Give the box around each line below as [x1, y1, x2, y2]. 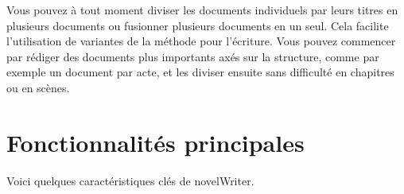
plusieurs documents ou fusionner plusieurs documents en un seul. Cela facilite [6, 17, 389, 33]
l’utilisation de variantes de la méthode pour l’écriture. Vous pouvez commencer [6, 33, 396, 49]
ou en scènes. [6, 79, 70, 95]
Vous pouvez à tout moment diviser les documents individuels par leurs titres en [6, 2, 398, 17]
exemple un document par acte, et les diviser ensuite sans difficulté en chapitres [6, 64, 394, 80]
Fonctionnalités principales [6, 126, 305, 158]
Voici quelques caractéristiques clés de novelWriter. [6, 172, 254, 188]
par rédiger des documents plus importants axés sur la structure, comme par [6, 48, 379, 64]
